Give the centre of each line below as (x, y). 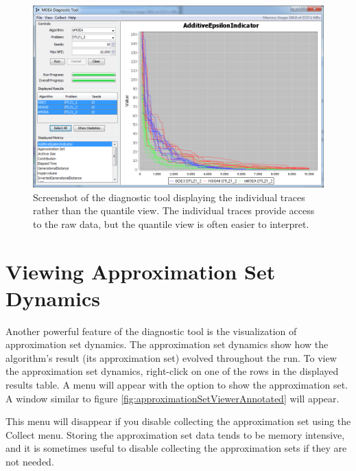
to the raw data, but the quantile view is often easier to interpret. (171, 223)
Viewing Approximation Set (141, 271)
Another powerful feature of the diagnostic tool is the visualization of (151, 331)
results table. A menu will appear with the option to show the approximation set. (177, 385)
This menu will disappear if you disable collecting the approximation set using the (178, 421)
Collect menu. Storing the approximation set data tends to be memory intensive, (175, 434)
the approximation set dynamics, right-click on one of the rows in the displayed (172, 371)
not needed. (30, 462)
